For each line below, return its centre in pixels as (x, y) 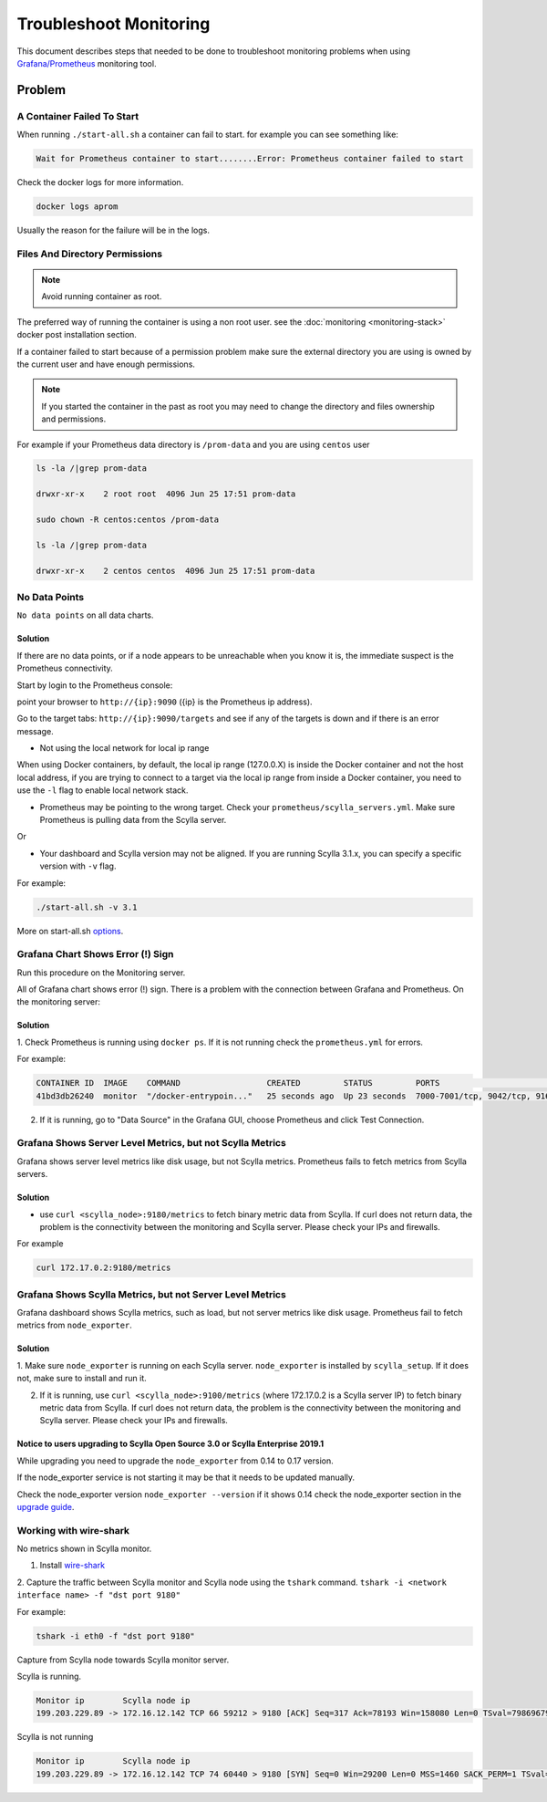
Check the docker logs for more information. (100, 182)
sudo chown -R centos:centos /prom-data (127, 520)
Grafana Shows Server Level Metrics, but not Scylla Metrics (151, 1143)
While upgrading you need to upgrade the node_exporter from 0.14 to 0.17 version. (175, 1461)
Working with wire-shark (73, 1530)
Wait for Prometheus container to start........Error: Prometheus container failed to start (250, 159)
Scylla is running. (49, 1677)
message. (35, 731)
